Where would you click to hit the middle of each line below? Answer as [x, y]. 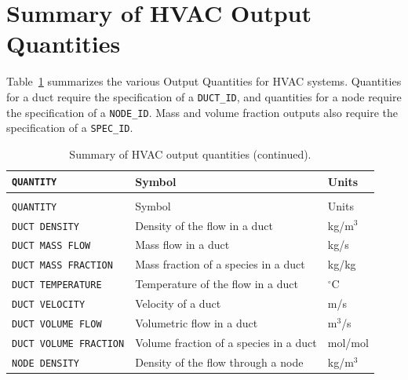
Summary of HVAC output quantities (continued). [190, 153]
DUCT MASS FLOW [51, 246]
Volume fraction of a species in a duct [226, 342]
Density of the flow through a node [219, 362]
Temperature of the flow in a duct [217, 284]
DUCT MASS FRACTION [62, 266]
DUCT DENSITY [46, 227]
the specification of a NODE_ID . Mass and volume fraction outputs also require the [202, 112]
